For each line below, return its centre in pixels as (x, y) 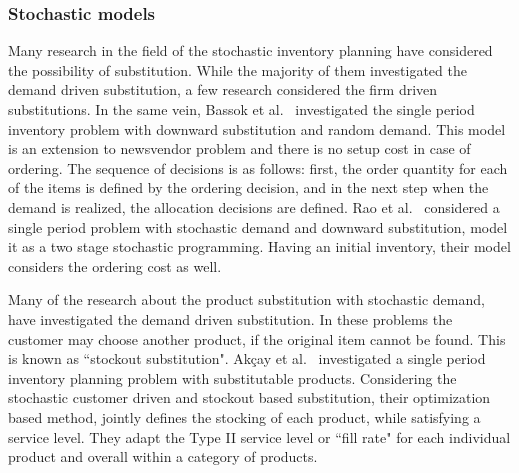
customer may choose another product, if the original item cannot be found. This (257, 338)
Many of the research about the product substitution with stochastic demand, (246, 299)
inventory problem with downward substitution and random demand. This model (257, 128)
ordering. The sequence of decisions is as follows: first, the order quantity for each (258, 167)
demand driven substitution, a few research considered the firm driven (223, 89)
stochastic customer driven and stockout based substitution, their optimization (249, 397)
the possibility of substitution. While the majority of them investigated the (237, 69)
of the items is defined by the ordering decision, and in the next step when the (248, 187)
